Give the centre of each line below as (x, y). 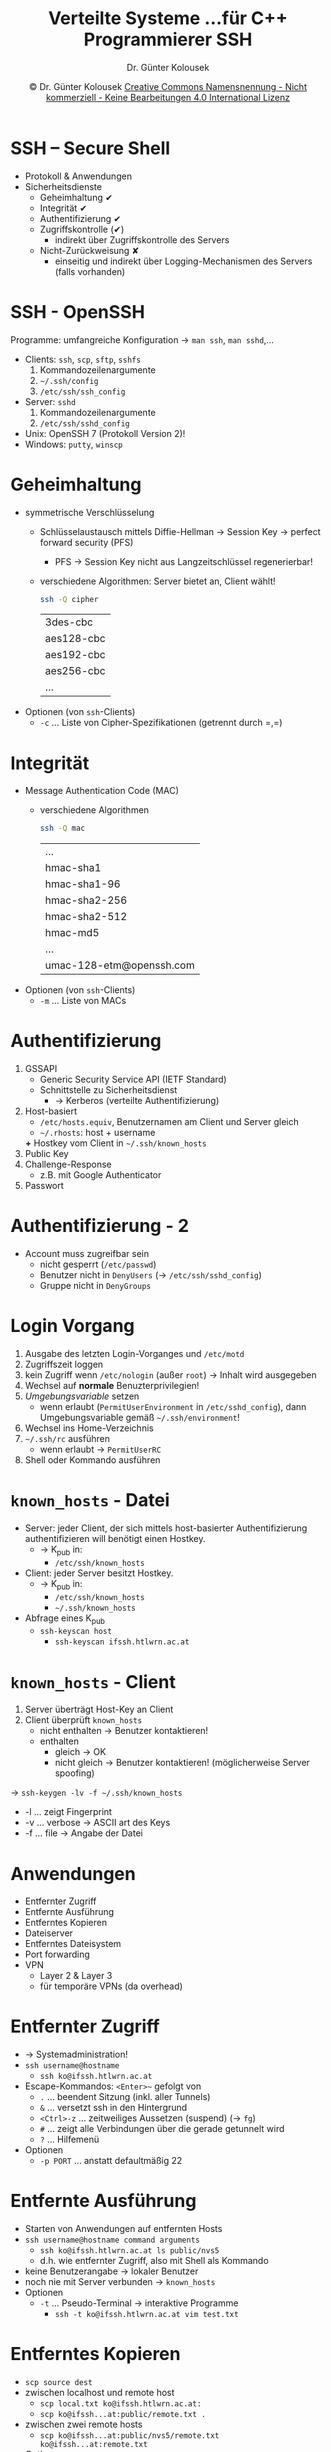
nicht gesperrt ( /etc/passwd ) (98, 1264)
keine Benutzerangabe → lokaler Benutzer (111, 2271)
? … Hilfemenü (69, 2139)
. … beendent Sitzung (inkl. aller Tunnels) (125, 2097)
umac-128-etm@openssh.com (119, 965)
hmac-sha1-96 (82, 884)
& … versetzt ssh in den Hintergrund (113, 2108)
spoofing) (74, 1773)
